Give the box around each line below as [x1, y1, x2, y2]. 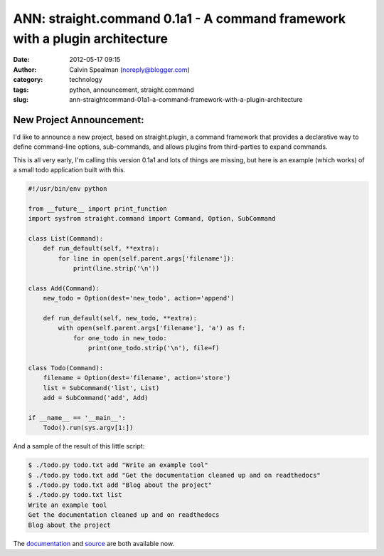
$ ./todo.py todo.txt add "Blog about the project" [28, 481, 213, 489]
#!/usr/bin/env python [28, 184, 107, 192]
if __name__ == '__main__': [28, 414, 126, 421]
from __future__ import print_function [28, 204, 167, 213]
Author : [13, 65, 37, 74]
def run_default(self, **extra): [43, 244, 160, 253]
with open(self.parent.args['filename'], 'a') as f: [58, 324, 246, 332]
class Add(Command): [28, 284, 100, 292]
